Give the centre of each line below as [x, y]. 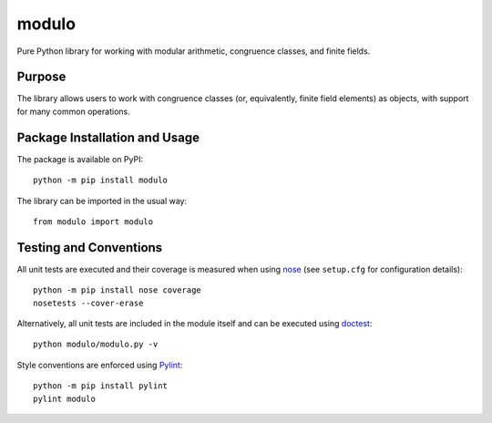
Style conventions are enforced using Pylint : [100, 365]
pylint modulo [64, 398]
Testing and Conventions [90, 248]
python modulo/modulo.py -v [96, 345]
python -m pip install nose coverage [118, 290]
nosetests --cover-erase [88, 303]
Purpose [41, 77]
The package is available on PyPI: [80, 159]
